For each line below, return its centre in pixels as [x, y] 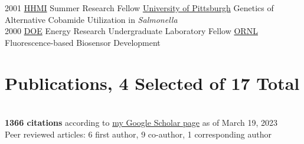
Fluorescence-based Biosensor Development [83, 42]
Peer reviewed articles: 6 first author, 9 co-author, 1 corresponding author [138, 134]
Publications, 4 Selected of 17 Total [152, 83]
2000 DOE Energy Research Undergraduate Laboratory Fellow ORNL [131, 31]
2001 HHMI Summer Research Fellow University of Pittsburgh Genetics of [139, 8]
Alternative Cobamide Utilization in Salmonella [91, 19]
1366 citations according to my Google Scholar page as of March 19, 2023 [141, 123]
